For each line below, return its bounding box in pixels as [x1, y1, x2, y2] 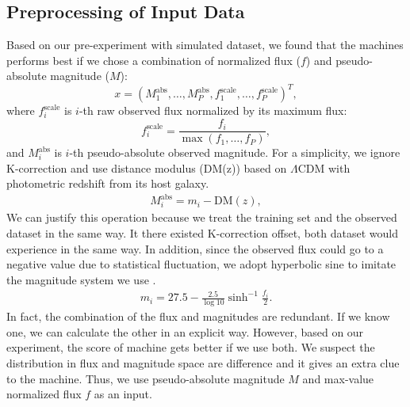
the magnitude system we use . [6, 271, 156, 287]
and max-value [302, 370, 374, 386]
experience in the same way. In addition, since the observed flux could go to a [6, 240, 384, 257]
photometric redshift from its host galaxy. [6, 175, 209, 192]
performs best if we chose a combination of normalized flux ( [6, 51, 301, 68]
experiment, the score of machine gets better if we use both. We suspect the [6, 339, 375, 356]
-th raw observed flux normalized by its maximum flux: [79, 102, 347, 119]
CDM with [297, 159, 351, 176]
